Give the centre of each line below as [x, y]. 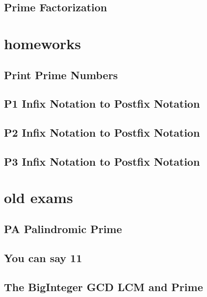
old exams [39, 197]
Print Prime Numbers [61, 74]
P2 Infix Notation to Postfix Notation [102, 133]
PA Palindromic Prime [63, 229]
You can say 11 [43, 257]
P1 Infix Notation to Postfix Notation [102, 104]
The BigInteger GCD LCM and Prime [103, 286]
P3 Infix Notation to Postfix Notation [102, 161]
